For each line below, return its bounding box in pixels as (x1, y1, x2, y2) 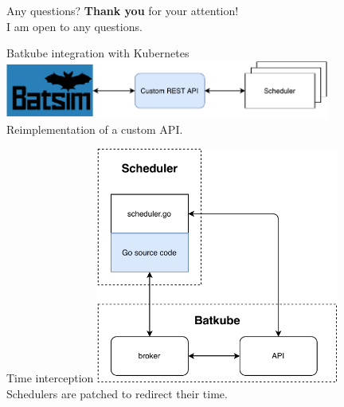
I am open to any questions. (6, 18, 143, 34)
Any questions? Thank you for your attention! (6, 2, 239, 18)
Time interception (6, 370, 94, 386)
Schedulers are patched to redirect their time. (6, 385, 228, 402)
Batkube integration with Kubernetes (6, 45, 190, 61)
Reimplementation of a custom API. (6, 120, 183, 137)
